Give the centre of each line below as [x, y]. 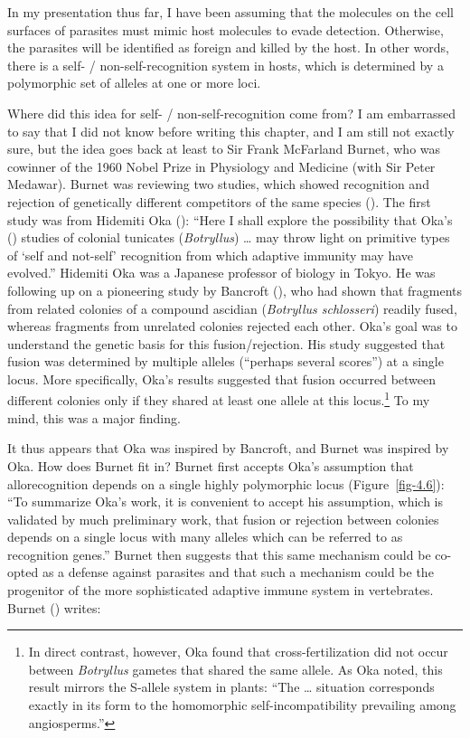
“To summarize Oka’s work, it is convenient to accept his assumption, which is [226, 501]
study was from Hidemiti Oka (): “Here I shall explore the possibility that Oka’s [230, 219]
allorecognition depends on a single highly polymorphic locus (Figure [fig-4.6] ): [226, 483]
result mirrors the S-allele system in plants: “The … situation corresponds [231, 687]
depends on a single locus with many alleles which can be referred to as [205, 537]
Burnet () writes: [54, 607]
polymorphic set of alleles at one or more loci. [134, 83]
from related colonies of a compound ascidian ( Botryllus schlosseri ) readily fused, [232, 308]
